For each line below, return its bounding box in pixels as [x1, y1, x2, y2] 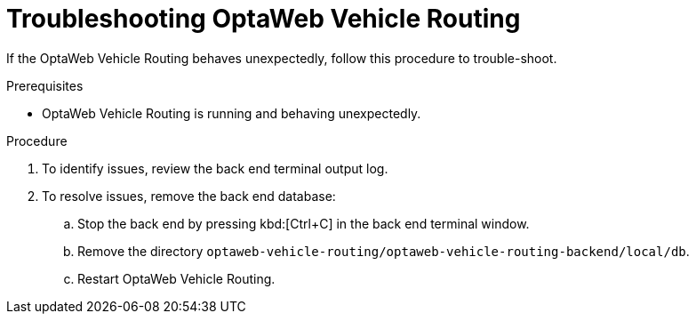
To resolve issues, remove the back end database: [42, 188, 336, 204]
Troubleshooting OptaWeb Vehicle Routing [6, 4, 521, 34]
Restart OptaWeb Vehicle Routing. [77, 270, 276, 286]
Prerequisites [6, 77, 84, 93]
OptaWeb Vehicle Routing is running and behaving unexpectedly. [42, 105, 421, 121]
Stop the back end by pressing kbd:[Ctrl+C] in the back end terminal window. [77, 215, 530, 231]
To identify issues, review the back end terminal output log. [42, 160, 388, 176]
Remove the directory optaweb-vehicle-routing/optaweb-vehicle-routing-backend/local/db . [77, 243, 690, 259]
